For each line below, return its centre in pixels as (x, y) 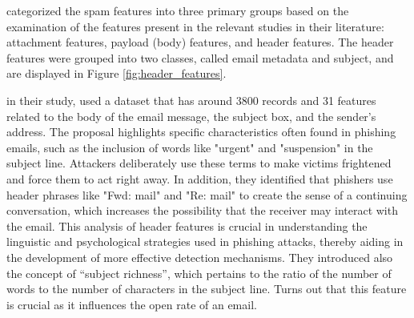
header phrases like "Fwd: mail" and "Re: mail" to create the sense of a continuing (207, 194)
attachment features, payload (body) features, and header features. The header (200, 42)
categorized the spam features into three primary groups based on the (178, 10)
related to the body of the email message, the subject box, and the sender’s (191, 116)
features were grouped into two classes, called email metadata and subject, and (200, 57)
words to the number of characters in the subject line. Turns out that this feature (207, 289)
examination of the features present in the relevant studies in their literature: (195, 26)
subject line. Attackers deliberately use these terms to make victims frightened (199, 163)
